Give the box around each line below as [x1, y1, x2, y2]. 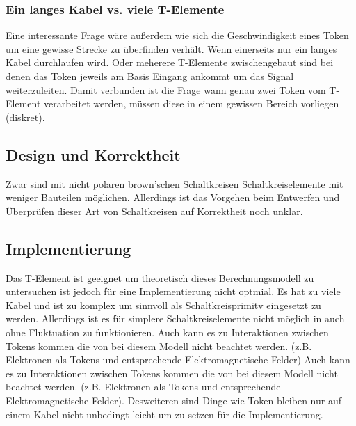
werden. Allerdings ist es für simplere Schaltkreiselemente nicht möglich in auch [6, 311, 345, 326]
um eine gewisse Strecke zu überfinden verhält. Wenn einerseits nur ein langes [6, 41, 337, 56]
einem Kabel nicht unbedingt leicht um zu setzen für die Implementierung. [6, 407, 323, 421]
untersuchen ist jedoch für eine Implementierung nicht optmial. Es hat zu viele [6, 284, 341, 299]
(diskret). [6, 109, 45, 124]
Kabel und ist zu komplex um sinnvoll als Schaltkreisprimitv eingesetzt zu [6, 297, 321, 312]
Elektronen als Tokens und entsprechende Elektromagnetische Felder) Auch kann [6, 352, 350, 367]
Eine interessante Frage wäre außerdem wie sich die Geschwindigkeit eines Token [6, 28, 349, 42]
